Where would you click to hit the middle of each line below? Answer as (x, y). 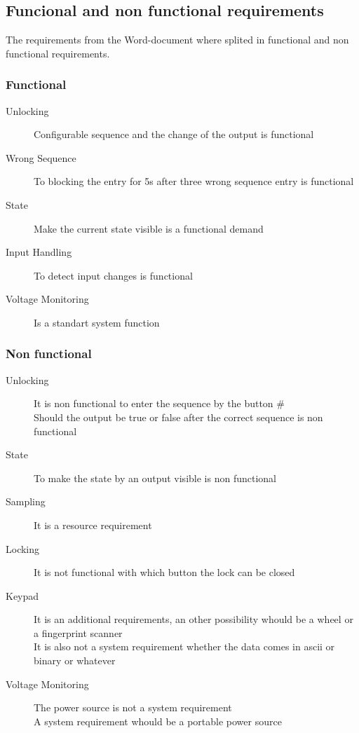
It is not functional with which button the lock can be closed (164, 572)
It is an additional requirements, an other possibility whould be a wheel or (194, 619)
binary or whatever (75, 660)
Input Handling (39, 252)
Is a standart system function (97, 322)
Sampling (26, 501)
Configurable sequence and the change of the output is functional (174, 134)
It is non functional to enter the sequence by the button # (159, 403)
